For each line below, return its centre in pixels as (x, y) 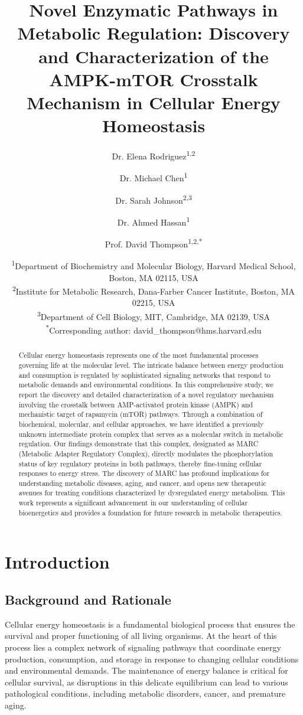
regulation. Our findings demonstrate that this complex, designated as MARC (139, 444)
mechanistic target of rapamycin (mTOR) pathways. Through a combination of (141, 414)
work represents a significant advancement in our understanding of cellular (133, 503)
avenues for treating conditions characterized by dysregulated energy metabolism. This (152, 493)
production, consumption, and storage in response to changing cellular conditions (152, 659)
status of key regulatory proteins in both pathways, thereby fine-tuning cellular (140, 463)
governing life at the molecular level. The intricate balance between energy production (151, 365)
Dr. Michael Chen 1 (154, 177)
